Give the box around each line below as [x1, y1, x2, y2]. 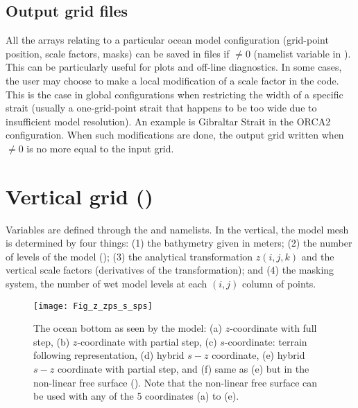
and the [301, 249, 334, 263]
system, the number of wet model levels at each [6, 276, 207, 291]
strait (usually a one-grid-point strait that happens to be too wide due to [6, 100, 317, 115]
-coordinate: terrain [224, 334, 307, 348]
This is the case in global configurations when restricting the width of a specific [6, 87, 343, 101]
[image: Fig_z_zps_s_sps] [33, 301, 153, 311]
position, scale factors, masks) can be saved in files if [6, 46, 230, 60]
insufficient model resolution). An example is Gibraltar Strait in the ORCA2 [6, 114, 331, 128]
